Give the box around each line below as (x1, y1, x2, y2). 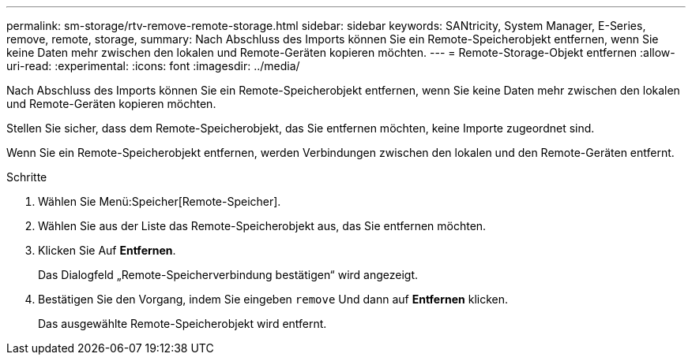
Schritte (6, 170, 47, 184)
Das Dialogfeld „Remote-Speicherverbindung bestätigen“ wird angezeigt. (38, 268, 419, 281)
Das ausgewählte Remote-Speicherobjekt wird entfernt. (38, 317, 327, 330)
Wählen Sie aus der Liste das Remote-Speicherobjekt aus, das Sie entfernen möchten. (38, 219, 487, 233)
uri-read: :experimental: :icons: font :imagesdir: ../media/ (6, 59, 300, 73)
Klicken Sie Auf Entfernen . (38, 244, 176, 257)
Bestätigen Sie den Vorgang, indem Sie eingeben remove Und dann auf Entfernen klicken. (38, 292, 509, 306)
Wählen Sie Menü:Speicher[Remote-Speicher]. (38, 195, 281, 208)
